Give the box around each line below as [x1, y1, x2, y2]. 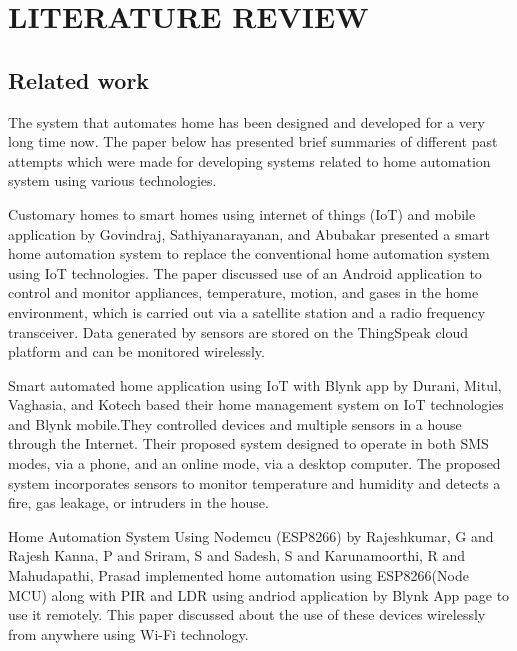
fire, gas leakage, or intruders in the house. [8, 492, 269, 513]
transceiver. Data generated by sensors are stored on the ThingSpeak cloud [8, 321, 469, 342]
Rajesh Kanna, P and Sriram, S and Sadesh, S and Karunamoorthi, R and [8, 545, 466, 566]
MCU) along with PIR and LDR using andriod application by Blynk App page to [8, 584, 510, 605]
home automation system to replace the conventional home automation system [8, 243, 490, 264]
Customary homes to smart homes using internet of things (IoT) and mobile [8, 203, 476, 224]
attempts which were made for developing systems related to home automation [8, 150, 491, 171]
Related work [8, 64, 150, 95]
